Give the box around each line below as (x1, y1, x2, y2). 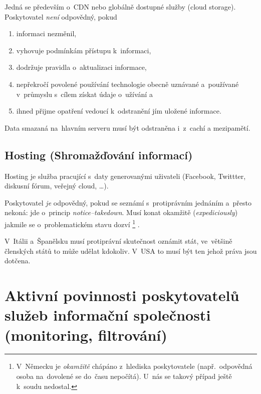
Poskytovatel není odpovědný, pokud (5, 11, 117, 22)
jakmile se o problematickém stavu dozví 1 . (5, 217, 140, 229)
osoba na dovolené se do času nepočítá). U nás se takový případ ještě (16, 371, 232, 381)
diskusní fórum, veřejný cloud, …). (5, 180, 109, 191)
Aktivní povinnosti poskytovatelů (5, 285, 239, 306)
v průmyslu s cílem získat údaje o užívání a (16, 88, 153, 99)
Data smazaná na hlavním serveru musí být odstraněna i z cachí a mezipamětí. (5, 122, 250, 133)
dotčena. (5, 255, 31, 266)
